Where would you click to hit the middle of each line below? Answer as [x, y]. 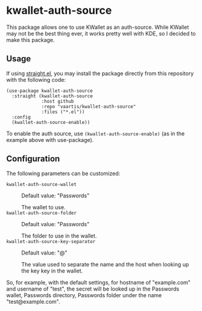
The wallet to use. [43, 207]
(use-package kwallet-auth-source [50, 91]
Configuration [33, 159]
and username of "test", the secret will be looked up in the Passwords [93, 289]
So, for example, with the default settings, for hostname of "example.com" [99, 282]
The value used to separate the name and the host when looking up [105, 264]
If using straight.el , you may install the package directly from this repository [100, 73]
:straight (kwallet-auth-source [52, 96]
